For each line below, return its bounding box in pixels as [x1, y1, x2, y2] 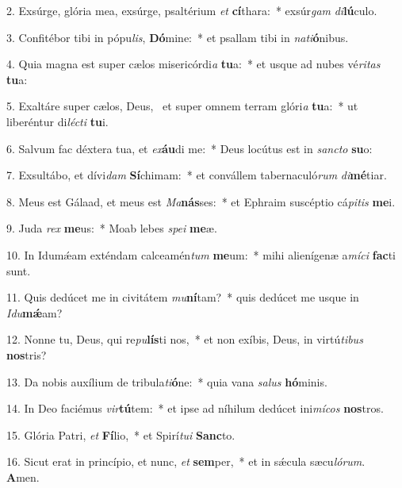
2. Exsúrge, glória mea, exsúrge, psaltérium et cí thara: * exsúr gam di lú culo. [6, 2, 377, 18]
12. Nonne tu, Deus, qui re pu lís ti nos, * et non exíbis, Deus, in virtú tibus [6, 331, 363, 348]
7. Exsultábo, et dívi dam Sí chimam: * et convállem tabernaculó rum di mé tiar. [6, 167, 387, 183]
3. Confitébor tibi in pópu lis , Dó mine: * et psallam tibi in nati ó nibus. [6, 29, 349, 45]
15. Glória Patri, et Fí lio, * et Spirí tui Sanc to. [6, 426, 235, 443]
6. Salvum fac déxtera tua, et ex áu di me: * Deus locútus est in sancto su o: [6, 140, 373, 156]
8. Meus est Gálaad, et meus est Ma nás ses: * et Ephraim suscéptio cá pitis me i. [6, 193, 396, 209]
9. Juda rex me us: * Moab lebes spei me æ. [6, 220, 217, 236]
